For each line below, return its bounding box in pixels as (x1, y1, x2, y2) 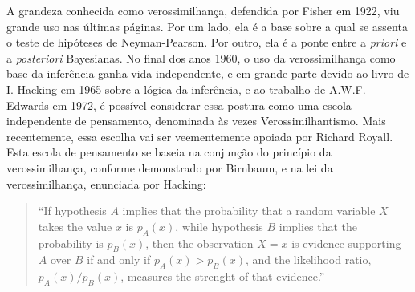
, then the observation (145, 234, 254, 251)
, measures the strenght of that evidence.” (120, 268, 325, 285)
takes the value (38, 217, 112, 234)
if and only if (87, 251, 151, 268)
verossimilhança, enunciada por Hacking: (6, 175, 206, 192)
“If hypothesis (38, 202, 107, 219)
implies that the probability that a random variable (122, 202, 376, 219)
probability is (38, 234, 104, 251)
